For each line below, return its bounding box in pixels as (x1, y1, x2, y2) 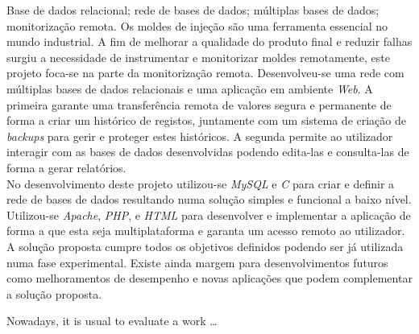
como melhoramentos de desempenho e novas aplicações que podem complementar (6, 270, 413, 287)
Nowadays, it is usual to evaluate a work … (6, 312, 218, 329)
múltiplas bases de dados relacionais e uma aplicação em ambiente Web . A (6, 80, 373, 97)
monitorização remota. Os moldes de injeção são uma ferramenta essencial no (6, 17, 388, 34)
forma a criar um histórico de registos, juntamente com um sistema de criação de (6, 112, 406, 129)
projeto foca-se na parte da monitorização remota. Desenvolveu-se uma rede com (6, 64, 404, 81)
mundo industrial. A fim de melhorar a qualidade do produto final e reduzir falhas (6, 33, 413, 50)
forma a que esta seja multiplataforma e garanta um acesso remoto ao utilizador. (6, 222, 405, 239)
